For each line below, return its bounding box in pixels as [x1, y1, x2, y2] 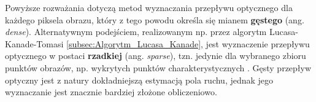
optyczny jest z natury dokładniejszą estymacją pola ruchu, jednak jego [5, 73, 274, 86]
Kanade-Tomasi [5, 37, 64, 50]
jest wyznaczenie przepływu [206, 37, 310, 50]
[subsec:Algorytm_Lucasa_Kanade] [66, 37, 201, 50]
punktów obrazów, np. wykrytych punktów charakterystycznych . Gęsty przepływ [5, 61, 312, 74]
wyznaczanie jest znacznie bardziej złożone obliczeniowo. [5, 85, 217, 98]
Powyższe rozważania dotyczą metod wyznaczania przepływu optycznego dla [5, 1, 293, 14]
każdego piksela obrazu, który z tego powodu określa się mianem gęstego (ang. [5, 13, 304, 26]
